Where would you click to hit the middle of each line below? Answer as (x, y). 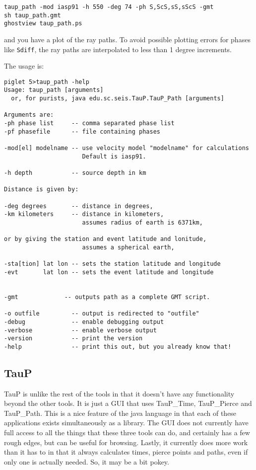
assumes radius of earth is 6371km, (142, 222)
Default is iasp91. (114, 156)
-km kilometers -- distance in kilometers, (84, 214)
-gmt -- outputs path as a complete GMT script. (107, 297)
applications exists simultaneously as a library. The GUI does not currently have (126, 423)
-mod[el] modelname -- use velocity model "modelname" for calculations (127, 148)
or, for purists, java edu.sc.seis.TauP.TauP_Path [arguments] (118, 99)
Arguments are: (29, 115)
